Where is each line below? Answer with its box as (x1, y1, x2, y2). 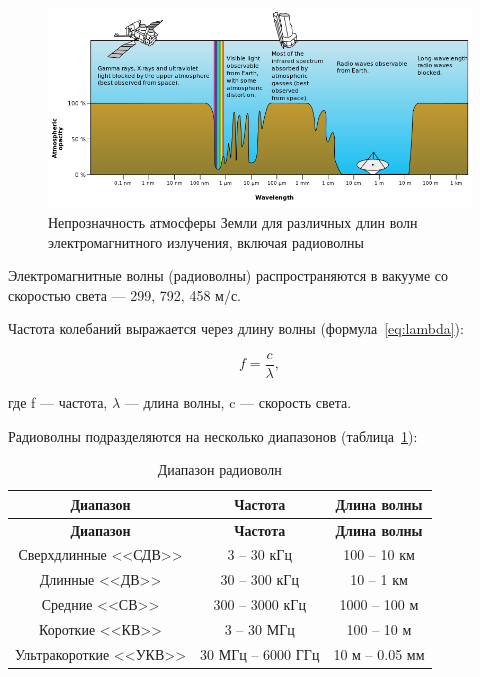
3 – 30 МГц (224, 618, 295, 639)
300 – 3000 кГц (213, 594, 306, 615)
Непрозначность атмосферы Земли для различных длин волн (48, 211, 418, 232)
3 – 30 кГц (227, 544, 292, 565)
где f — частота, (8, 391, 108, 412)
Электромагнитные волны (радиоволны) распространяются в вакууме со (8, 265, 449, 286)
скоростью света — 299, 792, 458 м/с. (8, 284, 242, 305)
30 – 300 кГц (220, 569, 299, 590)
